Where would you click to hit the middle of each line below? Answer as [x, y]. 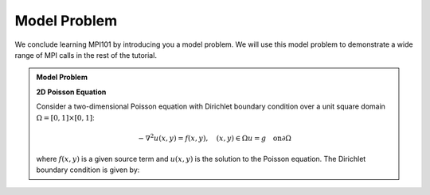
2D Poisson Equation [71, 92]
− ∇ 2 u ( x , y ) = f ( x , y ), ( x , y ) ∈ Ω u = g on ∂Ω [215, 138]
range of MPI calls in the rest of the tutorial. [86, 55]
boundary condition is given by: [88, 170]
